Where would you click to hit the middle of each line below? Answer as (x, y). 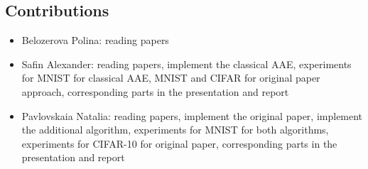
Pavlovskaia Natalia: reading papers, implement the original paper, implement (192, 115)
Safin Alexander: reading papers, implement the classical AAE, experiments (186, 64)
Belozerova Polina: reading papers (95, 40)
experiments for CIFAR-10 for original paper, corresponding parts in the (179, 143)
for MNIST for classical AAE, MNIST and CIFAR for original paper (171, 78)
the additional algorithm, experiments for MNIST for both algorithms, (175, 130)
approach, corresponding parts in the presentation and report (155, 91)
